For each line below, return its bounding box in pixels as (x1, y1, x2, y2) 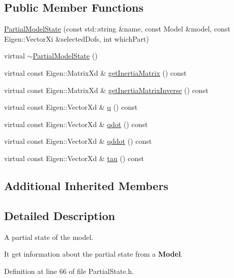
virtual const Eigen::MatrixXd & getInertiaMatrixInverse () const (4, 84, 209, 95)
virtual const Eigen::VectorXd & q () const (4, 102, 138, 112)
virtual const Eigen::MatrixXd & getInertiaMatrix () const (4, 67, 187, 78)
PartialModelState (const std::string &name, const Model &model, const (4, 23, 230, 34)
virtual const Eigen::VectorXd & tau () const (4, 152, 144, 163)
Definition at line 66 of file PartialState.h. (4, 265, 134, 276)
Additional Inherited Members (4, 177, 168, 193)
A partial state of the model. (4, 231, 94, 242)
